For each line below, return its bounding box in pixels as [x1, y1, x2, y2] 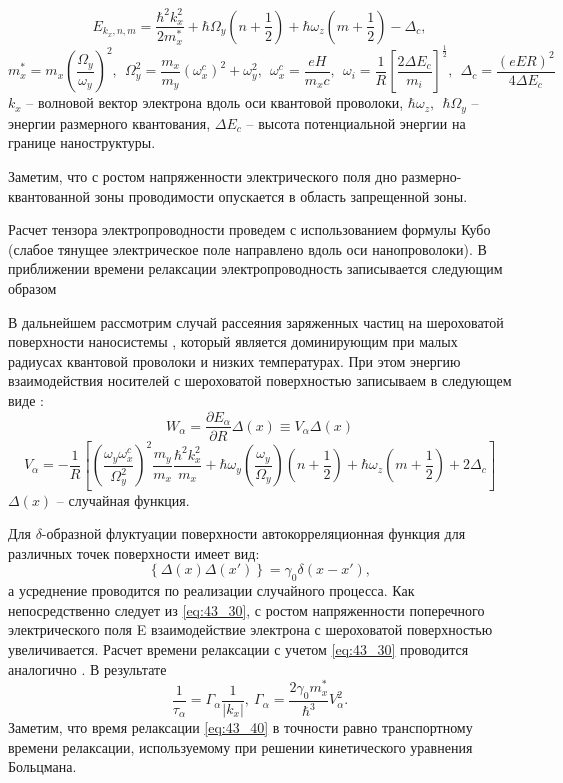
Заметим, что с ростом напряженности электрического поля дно [8, 165, 397, 186]
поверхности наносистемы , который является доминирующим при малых [8, 331, 458, 352]
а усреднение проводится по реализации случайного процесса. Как [8, 580, 415, 601]
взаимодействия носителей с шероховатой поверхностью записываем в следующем [8, 370, 512, 391]
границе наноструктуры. [8, 132, 156, 153]
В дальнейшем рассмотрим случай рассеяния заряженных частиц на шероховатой [8, 311, 504, 332]
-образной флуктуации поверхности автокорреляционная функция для [41, 523, 466, 544]
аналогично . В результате [8, 658, 167, 679]
